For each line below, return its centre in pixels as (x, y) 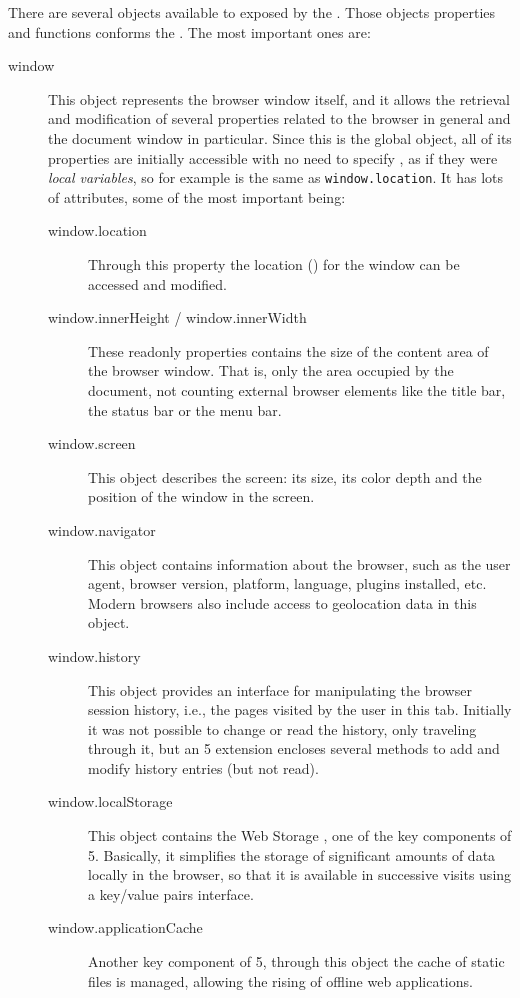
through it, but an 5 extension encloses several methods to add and (294, 748)
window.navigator (102, 529)
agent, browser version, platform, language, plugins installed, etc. (287, 583)
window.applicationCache (125, 927)
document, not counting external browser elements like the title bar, (297, 389)
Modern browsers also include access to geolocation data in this (282, 602)
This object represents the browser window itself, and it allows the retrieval (279, 98)
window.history (94, 655)
